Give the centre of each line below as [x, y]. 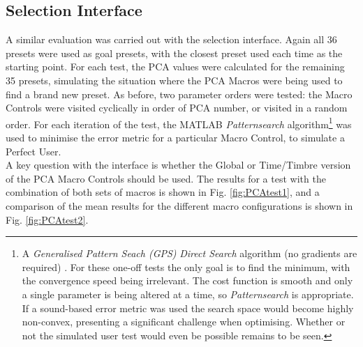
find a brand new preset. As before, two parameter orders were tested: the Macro [179, 94]
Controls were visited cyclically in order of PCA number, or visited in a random [177, 108]
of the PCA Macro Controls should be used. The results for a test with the [166, 178]
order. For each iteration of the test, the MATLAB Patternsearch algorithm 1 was [179, 123]
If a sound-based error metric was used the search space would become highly [188, 308]
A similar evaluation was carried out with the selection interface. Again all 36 [171, 39]
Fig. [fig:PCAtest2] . [47, 219]
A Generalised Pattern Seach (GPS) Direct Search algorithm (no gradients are [190, 253]
